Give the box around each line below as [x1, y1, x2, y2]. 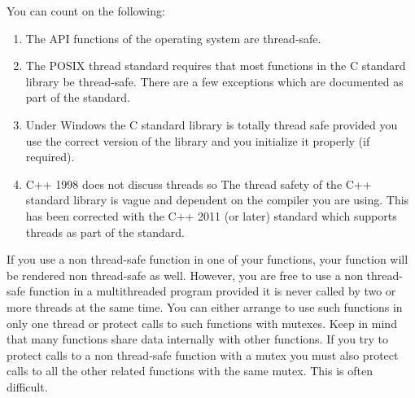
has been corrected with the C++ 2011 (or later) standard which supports [25, 207, 397, 224]
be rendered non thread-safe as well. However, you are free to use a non [7, 266, 363, 283]
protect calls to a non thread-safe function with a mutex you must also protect [7, 346, 399, 363]
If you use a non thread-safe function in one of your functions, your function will [7, 251, 408, 268]
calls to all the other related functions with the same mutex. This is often [7, 362, 373, 379]
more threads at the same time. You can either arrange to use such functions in [7, 298, 403, 315]
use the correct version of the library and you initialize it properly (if [25, 132, 370, 149]
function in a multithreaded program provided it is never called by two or [28, 282, 396, 300]
